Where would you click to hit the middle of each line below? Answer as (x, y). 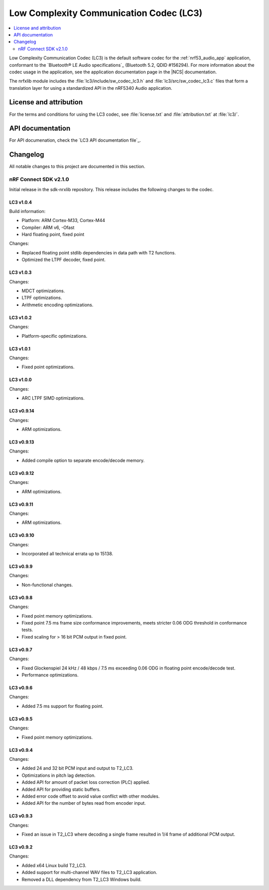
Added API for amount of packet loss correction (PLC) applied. (86, 782)
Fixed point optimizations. (48, 367)
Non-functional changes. (47, 585)
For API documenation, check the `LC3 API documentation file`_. (75, 140)
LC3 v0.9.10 (22, 535)
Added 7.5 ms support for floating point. (63, 706)
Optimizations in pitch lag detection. (59, 775)
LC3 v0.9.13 (22, 442)
